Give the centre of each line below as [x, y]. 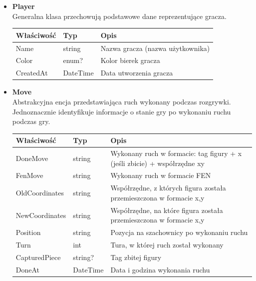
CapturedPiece [38, 257]
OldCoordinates [40, 193]
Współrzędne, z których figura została [168, 188]
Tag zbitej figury [136, 257]
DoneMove [32, 158]
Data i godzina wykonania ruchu [160, 269]
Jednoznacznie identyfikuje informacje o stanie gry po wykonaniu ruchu [122, 111]
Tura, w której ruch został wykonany [167, 245]
